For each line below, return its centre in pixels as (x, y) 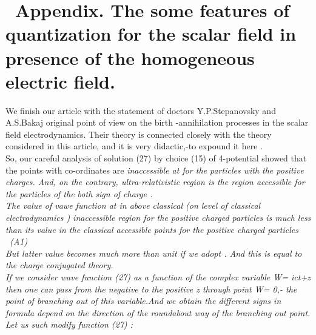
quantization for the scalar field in (151, 34)
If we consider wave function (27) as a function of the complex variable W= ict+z (158, 277)
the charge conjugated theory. (59, 265)
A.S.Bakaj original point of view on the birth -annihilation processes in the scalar (157, 122)
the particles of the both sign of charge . (79, 193)
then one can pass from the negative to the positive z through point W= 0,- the (151, 289)
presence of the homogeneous (130, 57)
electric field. (60, 81)
